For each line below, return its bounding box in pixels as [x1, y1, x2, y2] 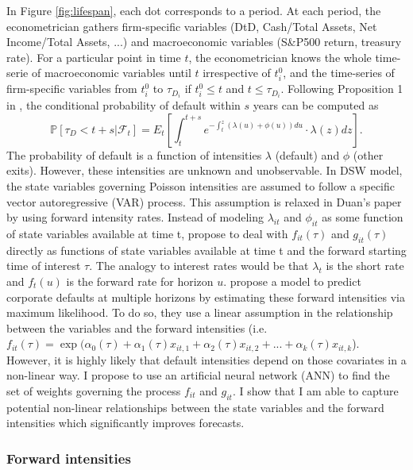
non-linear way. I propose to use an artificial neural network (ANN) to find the [6, 367, 390, 383]
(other [353, 146, 384, 163]
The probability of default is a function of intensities [6, 146, 262, 163]
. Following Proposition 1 [280, 80, 403, 97]
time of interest [6, 257, 81, 274]
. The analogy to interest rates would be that [89, 257, 309, 274]
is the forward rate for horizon [66, 272, 214, 289]
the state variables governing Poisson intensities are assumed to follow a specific [6, 177, 396, 194]
